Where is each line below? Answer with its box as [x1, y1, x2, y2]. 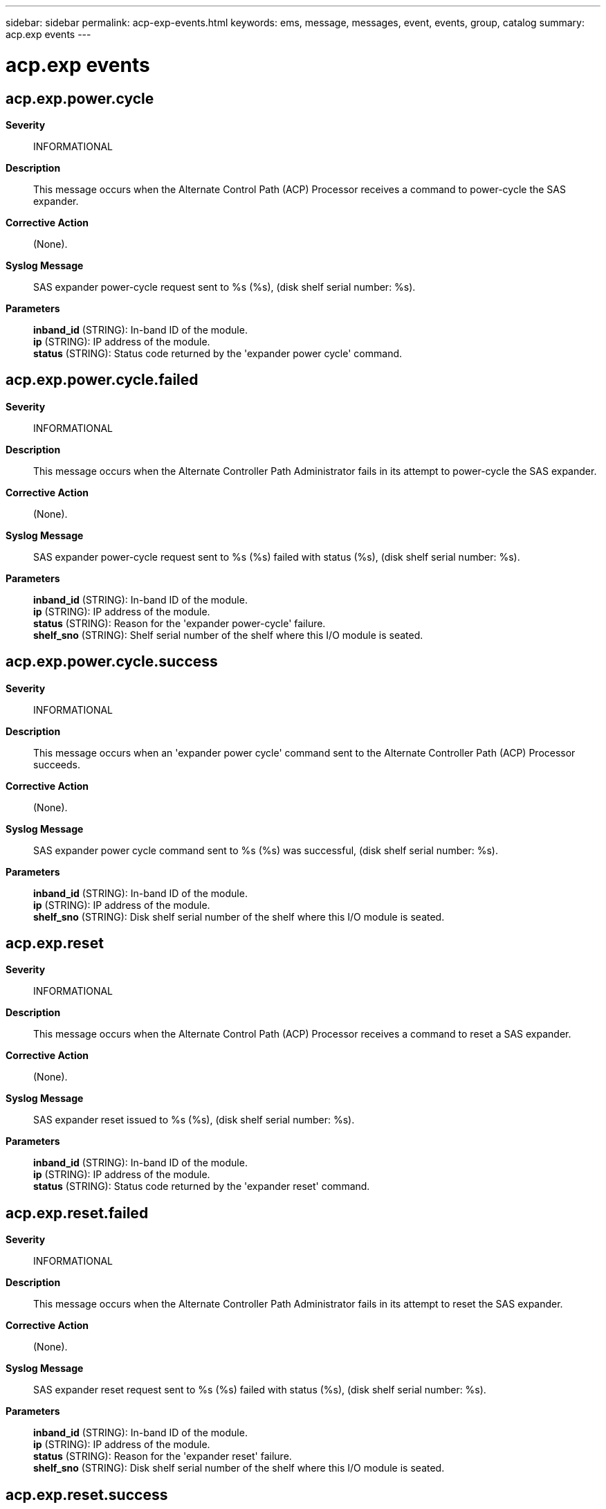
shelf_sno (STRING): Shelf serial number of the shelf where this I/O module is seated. [33, 629, 423, 641]
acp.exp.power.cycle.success [6, 653, 218, 671]
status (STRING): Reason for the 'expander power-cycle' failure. [33, 617, 326, 629]
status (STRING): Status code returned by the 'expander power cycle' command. [33, 347, 403, 359]
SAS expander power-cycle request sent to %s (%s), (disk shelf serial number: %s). [33, 280, 416, 293]
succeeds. [33, 758, 80, 770]
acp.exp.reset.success [6, 1485, 168, 1503]
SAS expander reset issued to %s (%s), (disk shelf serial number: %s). [33, 1114, 355, 1126]
